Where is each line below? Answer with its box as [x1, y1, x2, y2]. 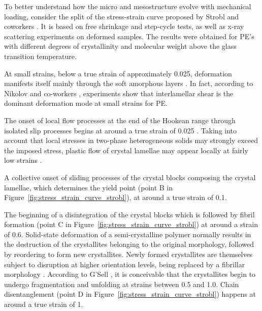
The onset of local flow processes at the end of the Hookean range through [4, 115, 236, 125]
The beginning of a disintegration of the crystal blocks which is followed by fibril [4, 209, 255, 219]
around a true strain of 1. [4, 299, 83, 309]
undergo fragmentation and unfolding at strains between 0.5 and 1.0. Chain [4, 278, 239, 289]
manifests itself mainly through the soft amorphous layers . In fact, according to [4, 78, 253, 89]
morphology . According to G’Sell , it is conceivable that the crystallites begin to [4, 269, 256, 279]
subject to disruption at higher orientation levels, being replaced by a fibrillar [4, 259, 245, 269]
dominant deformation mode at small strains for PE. [4, 98, 168, 108]
